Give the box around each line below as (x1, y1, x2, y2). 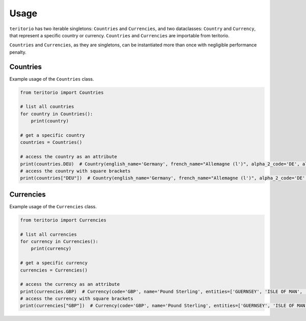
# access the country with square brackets (20, 168, 131, 174)
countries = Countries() (20, 139, 83, 145)
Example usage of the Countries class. (9, 76, 94, 82)
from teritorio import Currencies (20, 217, 107, 223)
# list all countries (20, 104, 74, 110)
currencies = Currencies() (20, 267, 88, 273)
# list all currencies (20, 231, 77, 237)
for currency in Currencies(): (20, 238, 99, 244)
